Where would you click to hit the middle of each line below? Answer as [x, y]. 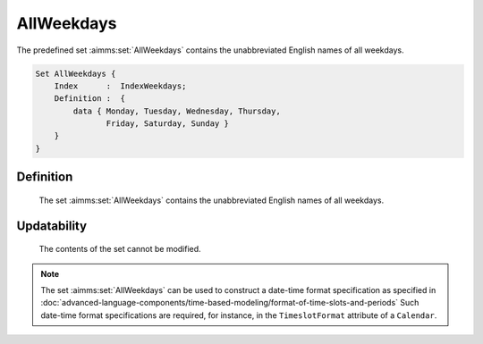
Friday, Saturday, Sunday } [168, 124]
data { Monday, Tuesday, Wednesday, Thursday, [177, 111]
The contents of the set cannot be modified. [120, 249]
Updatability [52, 226]
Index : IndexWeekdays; [120, 86]
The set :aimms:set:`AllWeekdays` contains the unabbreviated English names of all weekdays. [212, 200]
